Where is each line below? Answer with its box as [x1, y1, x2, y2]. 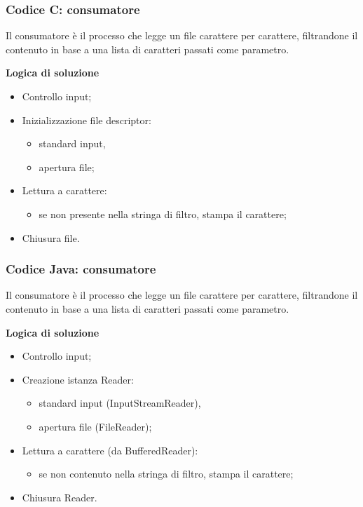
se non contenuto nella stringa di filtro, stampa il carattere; [39, 466, 294, 481]
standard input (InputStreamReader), [39, 396, 201, 410]
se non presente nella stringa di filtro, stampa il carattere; [39, 206, 287, 221]
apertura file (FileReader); [39, 419, 152, 433]
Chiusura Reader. [22, 489, 97, 504]
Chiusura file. [22, 230, 80, 245]
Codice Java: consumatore [6, 260, 156, 278]
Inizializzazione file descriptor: [22, 112, 151, 127]
